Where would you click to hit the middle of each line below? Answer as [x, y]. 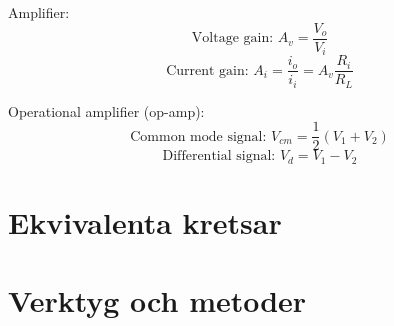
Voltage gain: [232, 38]
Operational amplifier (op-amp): [106, 110]
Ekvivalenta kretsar [145, 221]
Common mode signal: [198, 136]
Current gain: [207, 70]
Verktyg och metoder [157, 300]
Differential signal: [219, 156]
